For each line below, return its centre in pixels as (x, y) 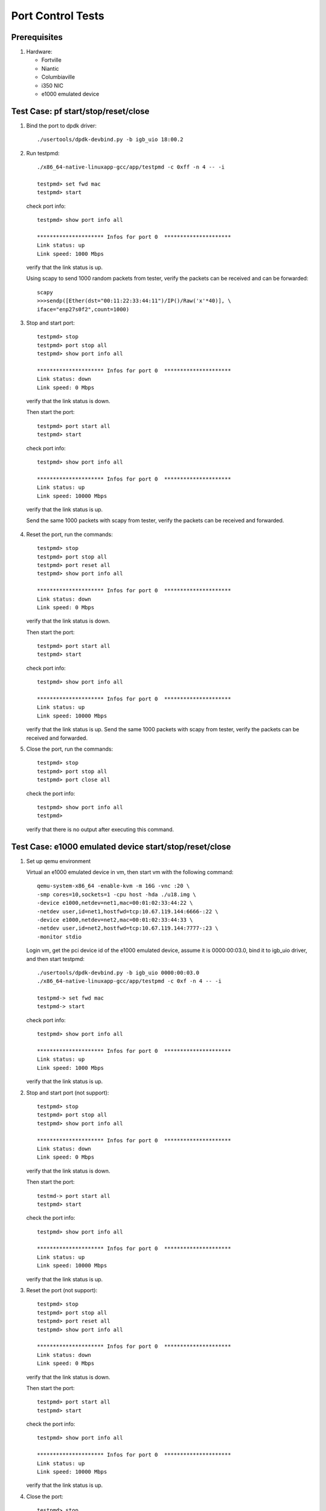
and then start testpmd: (55, 959)
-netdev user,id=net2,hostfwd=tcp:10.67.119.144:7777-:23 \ (128, 928)
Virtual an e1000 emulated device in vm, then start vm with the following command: (130, 872)
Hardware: (39, 52)
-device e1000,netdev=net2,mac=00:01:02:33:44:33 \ (115, 920)
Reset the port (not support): (62, 1290)
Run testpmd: (43, 153)
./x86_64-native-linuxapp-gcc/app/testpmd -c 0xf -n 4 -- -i (129, 981)
